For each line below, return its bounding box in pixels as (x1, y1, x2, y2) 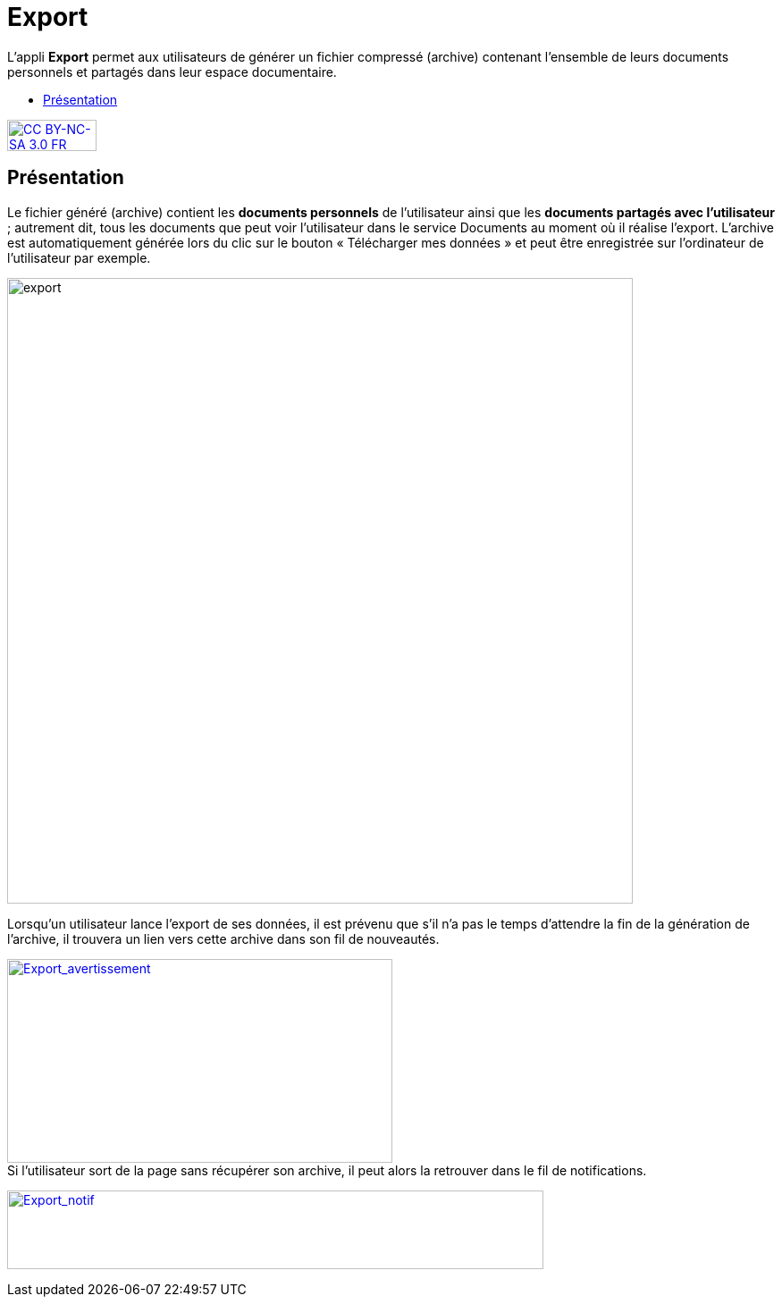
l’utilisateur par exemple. (7, 249, 151, 265)
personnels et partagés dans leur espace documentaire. (7, 63, 337, 80)
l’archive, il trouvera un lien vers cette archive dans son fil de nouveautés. (7, 930, 440, 946)
